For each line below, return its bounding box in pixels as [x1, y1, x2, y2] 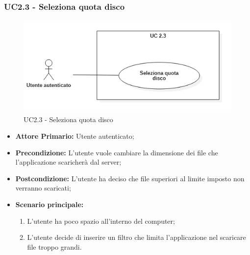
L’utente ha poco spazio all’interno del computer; [27, 215, 175, 226]
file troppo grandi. [27, 241, 82, 252]
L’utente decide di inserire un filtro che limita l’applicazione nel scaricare [27, 232, 246, 242]
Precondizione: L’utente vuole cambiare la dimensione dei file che [15, 147, 218, 157]
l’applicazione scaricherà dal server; [15, 157, 122, 167]
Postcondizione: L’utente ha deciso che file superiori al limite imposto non [15, 173, 245, 183]
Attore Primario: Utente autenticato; [15, 131, 134, 141]
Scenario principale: [15, 199, 84, 209]
